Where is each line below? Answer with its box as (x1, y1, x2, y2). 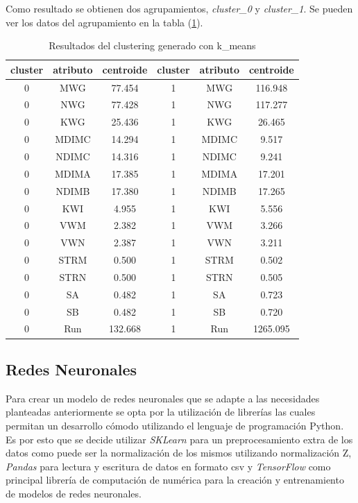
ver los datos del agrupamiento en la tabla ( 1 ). (6, 15, 203, 29)
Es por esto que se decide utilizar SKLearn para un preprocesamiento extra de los (6, 432, 353, 446)
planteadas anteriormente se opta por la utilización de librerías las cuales (6, 404, 316, 419)
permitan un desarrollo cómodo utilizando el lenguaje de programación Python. (6, 418, 344, 432)
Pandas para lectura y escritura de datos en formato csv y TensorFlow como (6, 459, 331, 473)
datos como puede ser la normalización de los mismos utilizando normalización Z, (6, 445, 352, 460)
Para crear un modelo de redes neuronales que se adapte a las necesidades (6, 391, 320, 405)
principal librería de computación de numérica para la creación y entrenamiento (6, 472, 344, 487)
